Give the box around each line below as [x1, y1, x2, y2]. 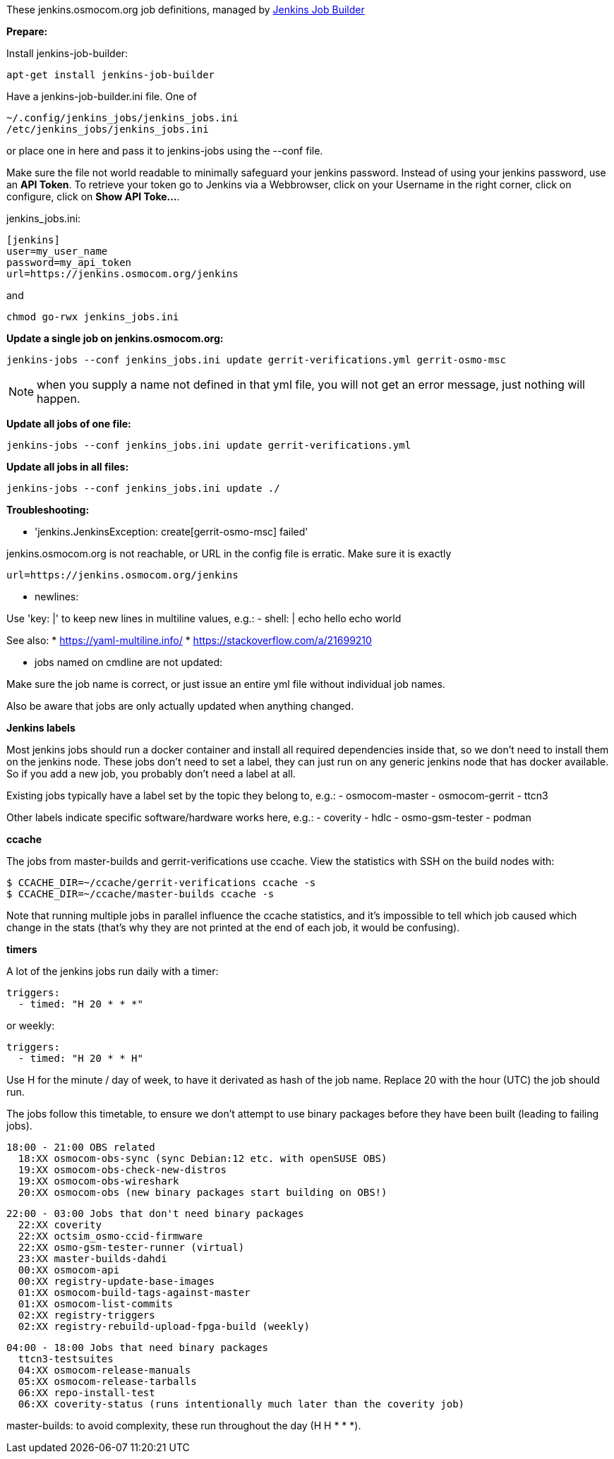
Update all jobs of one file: [6, 418, 131, 430]
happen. [37, 392, 80, 406]
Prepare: [6, 25, 48, 37]
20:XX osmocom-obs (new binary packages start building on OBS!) [18, 1187, 387, 1198]
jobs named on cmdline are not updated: [35, 656, 223, 668]
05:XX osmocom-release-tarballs [18, 1376, 197, 1387]
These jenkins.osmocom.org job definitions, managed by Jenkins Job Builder [6, 4, 365, 16]
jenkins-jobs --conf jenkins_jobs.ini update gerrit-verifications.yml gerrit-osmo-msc [6, 354, 507, 365]
